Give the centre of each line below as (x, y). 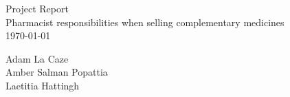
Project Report (37, 8)
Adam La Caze (37, 58)
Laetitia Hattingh (43, 85)
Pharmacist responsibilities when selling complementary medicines (145, 22)
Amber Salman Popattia (57, 72)
